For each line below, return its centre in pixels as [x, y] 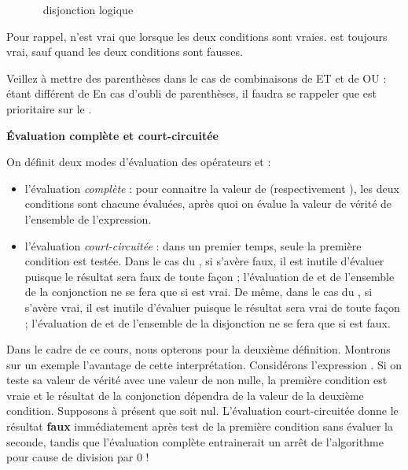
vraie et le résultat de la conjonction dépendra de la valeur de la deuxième [185, 395]
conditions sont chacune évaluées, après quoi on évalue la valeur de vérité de [208, 204]
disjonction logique [88, 9]
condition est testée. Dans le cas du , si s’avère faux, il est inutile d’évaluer [204, 261]
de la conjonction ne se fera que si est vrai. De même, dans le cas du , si [198, 292]
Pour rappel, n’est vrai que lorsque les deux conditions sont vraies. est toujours [197, 36]
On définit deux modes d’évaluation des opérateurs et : [139, 162]
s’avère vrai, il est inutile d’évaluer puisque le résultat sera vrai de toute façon [212, 307]
